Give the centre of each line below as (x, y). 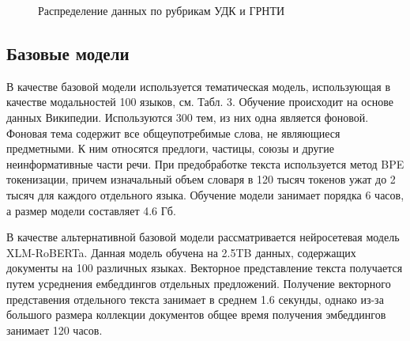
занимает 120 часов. (55, 330)
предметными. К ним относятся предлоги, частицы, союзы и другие (170, 148)
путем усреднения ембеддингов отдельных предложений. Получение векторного (199, 283)
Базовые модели (68, 53)
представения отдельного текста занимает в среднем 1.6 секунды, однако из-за (195, 299)
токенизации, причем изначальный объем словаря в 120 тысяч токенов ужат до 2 (201, 179)
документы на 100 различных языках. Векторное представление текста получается (205, 268)
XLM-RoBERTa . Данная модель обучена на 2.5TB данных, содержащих (181, 252)
